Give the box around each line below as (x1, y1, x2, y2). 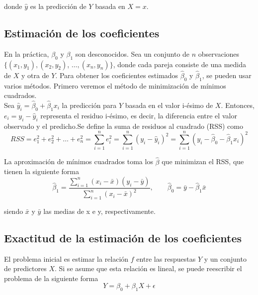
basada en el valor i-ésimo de (125, 100, 213, 110)
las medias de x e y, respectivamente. (43, 205, 156, 216)
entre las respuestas (136, 253, 196, 264)
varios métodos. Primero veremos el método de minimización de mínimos (4, 80, 226, 91)
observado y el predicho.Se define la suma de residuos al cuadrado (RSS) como (4, 120, 243, 131)
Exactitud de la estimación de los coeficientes (4, 230, 242, 245)
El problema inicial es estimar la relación (4, 253, 129, 264)
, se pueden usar (202, 70, 252, 80)
